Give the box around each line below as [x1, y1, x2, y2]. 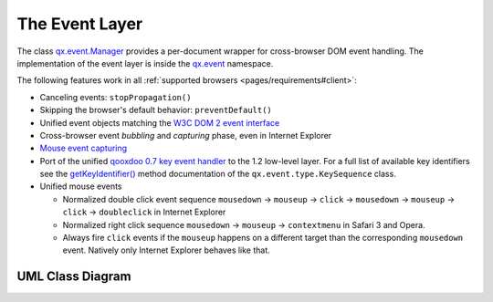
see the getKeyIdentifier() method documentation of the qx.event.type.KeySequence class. [39, 169, 396, 180]
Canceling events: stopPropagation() [39, 91, 192, 102]
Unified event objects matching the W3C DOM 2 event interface [39, 117, 280, 128]
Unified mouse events [39, 181, 122, 192]
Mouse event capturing [39, 142, 128, 154]
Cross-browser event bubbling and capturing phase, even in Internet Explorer [39, 130, 332, 141]
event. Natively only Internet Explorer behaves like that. [62, 245, 271, 255]
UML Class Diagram [16, 269, 131, 285]
